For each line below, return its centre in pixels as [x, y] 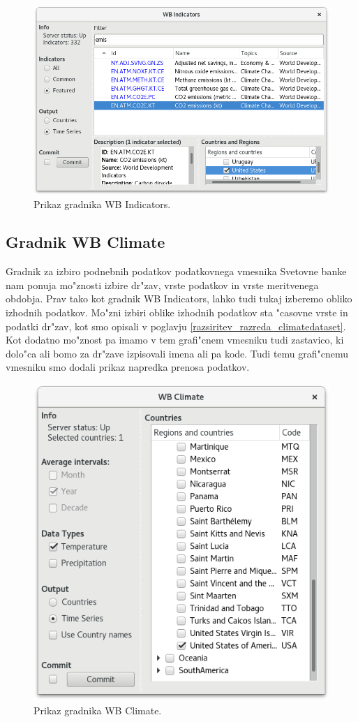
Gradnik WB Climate [85, 242]
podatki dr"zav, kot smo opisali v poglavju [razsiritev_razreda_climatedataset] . [176, 326]
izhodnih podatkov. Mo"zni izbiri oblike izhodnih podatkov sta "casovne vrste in [177, 312]
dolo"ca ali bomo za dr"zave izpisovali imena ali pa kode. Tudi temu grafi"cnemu [177, 353]
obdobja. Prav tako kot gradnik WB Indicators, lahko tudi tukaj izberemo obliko [179, 299]
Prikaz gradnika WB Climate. [98, 710]
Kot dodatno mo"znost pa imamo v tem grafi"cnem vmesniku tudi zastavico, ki [175, 340]
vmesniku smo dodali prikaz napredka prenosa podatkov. [128, 367]
